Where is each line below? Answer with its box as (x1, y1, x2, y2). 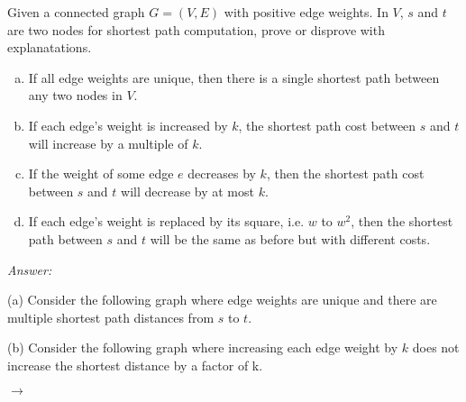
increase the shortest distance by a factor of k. (7, 355, 263, 374)
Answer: (7, 260, 52, 279)
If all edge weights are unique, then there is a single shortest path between (28, 68, 440, 87)
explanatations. (7, 38, 92, 57)
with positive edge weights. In (224, 3, 388, 21)
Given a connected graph (7, 3, 145, 21)
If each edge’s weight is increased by (28, 115, 228, 134)
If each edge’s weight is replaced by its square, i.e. (28, 212, 305, 231)
